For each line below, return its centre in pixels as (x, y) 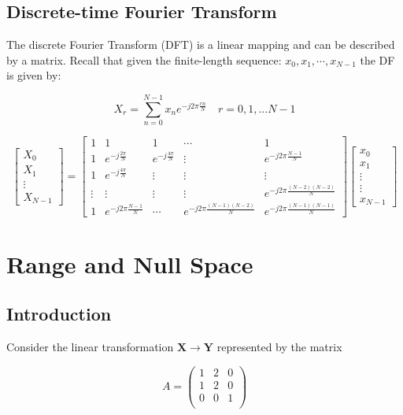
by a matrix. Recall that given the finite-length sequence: (144, 59)
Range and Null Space (130, 263)
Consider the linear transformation (90, 346)
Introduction (59, 314)
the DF (377, 59)
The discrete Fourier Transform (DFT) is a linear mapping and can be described (201, 44)
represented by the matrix (279, 346)
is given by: (34, 75)
